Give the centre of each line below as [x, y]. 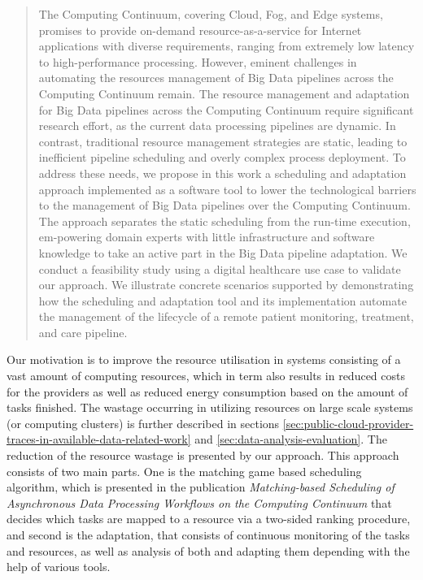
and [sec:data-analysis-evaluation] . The [291, 439]
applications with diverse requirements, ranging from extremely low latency [227, 46]
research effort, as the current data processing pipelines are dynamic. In [217, 126]
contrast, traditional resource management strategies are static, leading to [223, 141]
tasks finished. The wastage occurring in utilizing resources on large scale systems [210, 407]
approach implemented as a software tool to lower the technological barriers [227, 189]
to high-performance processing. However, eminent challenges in [198, 61]
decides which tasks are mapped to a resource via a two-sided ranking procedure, [209, 519]
